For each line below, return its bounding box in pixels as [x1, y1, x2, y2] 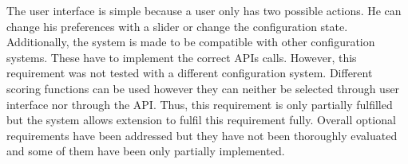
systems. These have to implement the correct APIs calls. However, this [6, 49, 357, 65]
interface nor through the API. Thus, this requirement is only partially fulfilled [6, 96, 393, 112]
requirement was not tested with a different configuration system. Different [6, 64, 373, 81]
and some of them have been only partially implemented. [6, 143, 285, 159]
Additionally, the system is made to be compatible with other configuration [6, 33, 375, 50]
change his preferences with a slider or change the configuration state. [6, 18, 348, 34]
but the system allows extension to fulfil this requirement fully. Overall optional [6, 111, 396, 128]
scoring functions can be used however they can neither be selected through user [6, 80, 400, 96]
